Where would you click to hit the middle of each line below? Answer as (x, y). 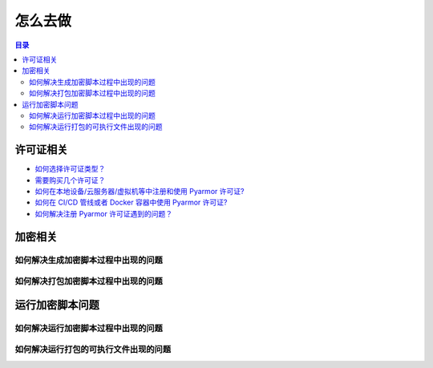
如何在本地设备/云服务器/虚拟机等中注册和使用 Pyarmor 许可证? (140, 191)
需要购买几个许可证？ (70, 180)
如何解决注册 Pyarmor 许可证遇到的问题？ (103, 213)
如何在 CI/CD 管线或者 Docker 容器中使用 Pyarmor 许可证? (131, 202)
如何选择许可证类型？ (70, 169)
